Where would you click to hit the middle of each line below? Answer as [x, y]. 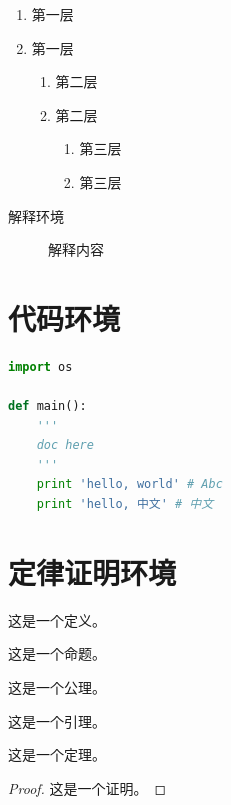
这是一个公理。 [57, 686]
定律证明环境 [92, 571]
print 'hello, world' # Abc [129, 484]
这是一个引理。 [57, 720]
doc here [65, 445]
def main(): [47, 406]
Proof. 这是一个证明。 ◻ [87, 787]
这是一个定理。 [57, 754]
